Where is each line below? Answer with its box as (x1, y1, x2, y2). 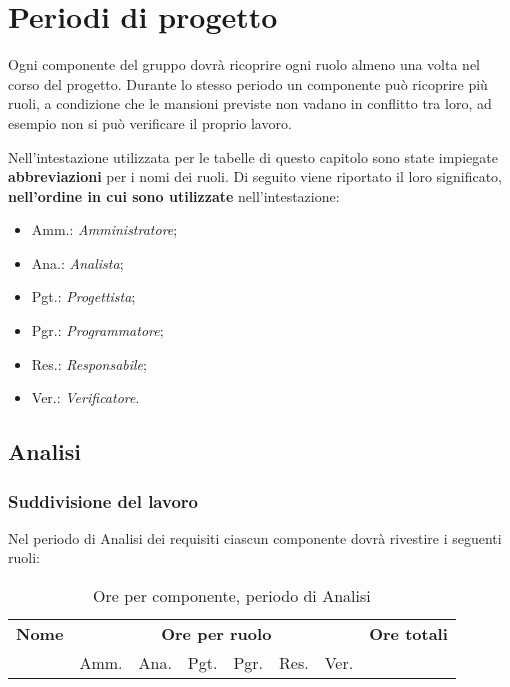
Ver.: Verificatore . (31, 387, 140, 408)
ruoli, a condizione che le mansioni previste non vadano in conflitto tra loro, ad (8, 93, 492, 114)
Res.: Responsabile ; (31, 353, 147, 374)
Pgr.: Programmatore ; (31, 320, 164, 341)
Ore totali (369, 622, 448, 646)
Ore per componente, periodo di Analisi (93, 584, 371, 608)
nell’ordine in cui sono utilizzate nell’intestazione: (8, 185, 340, 206)
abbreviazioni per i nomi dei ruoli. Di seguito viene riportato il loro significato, (8, 166, 502, 187)
